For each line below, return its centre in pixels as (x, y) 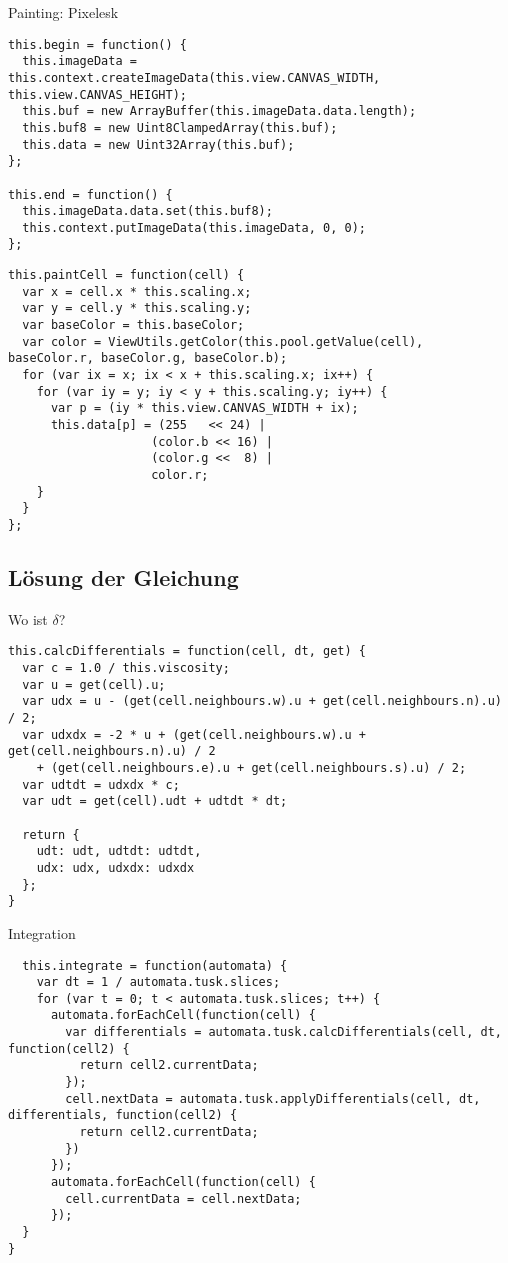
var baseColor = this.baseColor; (133, 325)
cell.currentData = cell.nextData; (183, 1198)
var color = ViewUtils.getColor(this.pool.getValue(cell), (223, 341)
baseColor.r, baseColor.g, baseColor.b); (148, 358)
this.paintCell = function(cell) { (126, 275)
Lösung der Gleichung (123, 577)
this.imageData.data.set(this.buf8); (147, 211)
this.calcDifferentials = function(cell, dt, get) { (187, 651)
